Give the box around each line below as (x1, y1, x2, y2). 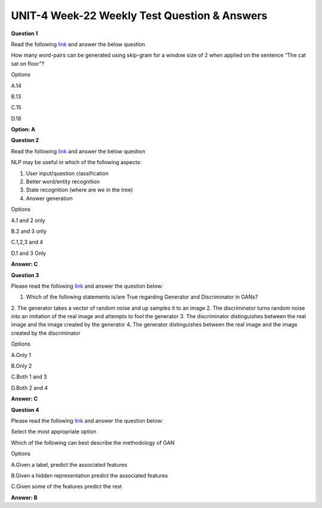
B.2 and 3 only (11, 227, 47, 235)
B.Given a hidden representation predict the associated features (11, 472, 168, 479)
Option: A (11, 126, 36, 133)
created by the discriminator (11, 329, 80, 337)
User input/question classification (26, 170, 109, 177)
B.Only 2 (11, 362, 32, 370)
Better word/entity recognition (26, 178, 100, 185)
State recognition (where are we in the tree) (26, 186, 134, 193)
